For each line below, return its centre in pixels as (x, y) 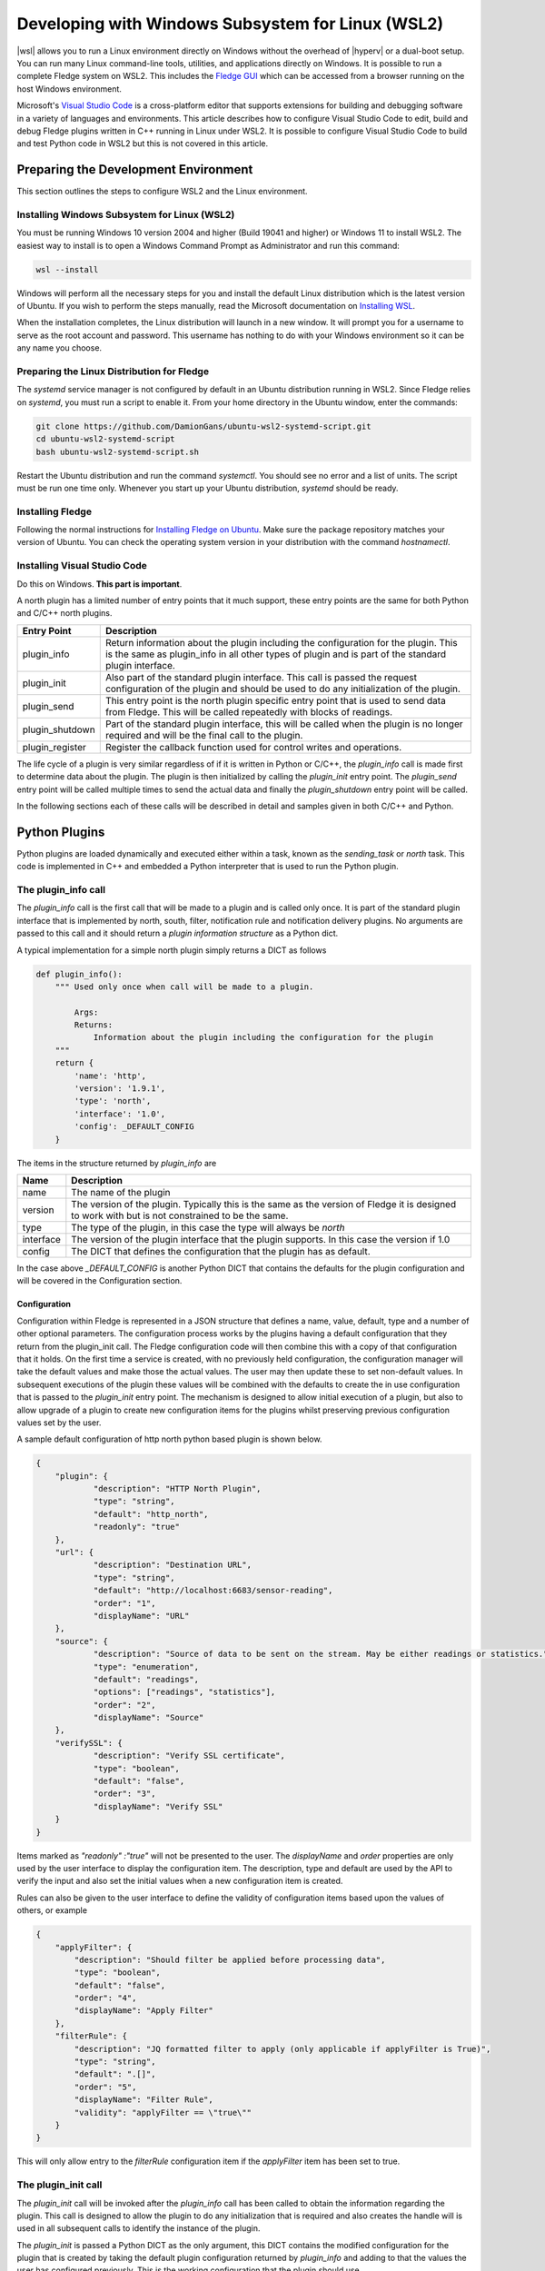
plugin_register (54, 747)
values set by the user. (59, 1423)
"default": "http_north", (151, 1514)
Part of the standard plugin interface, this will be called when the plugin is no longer (284, 724)
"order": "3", (124, 1794)
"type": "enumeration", (146, 1666)
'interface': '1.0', (120, 1114)
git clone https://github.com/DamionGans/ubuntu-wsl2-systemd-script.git (203, 426)
